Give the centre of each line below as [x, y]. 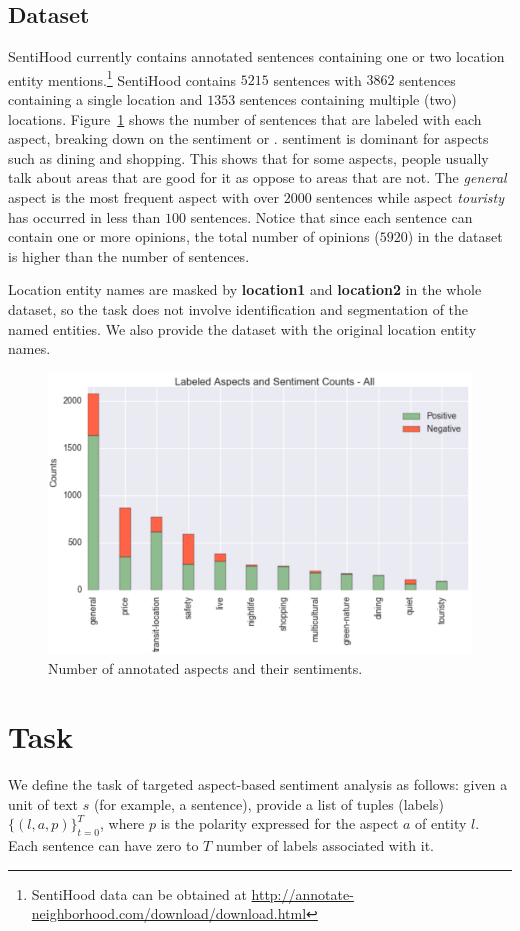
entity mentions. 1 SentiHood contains [122, 78]
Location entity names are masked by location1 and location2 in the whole [245, 289]
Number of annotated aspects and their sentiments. [205, 667]
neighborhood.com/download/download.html [169, 913]
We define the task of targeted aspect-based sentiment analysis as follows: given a [258, 784]
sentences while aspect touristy [410, 197]
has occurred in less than [84, 216]
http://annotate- [302, 893]
